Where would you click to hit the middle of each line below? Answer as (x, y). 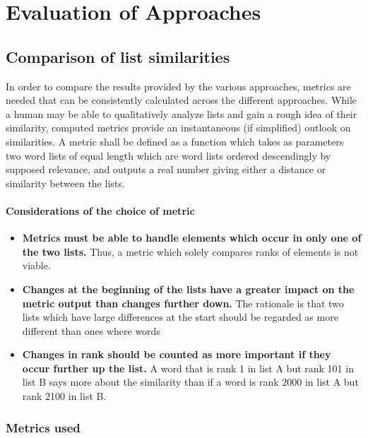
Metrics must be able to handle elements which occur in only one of (192, 238)
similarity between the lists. (65, 183)
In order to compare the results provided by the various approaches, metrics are (178, 86)
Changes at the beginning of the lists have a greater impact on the (188, 289)
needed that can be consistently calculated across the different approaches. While (182, 100)
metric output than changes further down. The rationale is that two (183, 303)
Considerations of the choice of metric (100, 210)
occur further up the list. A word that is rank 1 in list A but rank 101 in (188, 368)
